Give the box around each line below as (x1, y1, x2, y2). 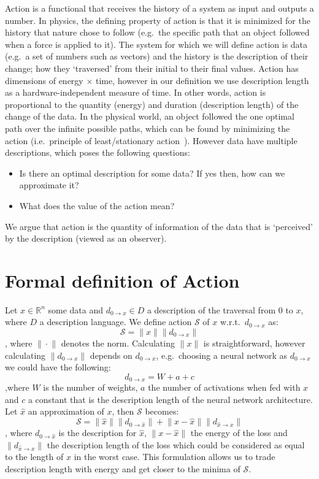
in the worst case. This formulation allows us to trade (74, 450, 275, 463)
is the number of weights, (43, 381, 138, 394)
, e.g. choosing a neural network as (156, 348, 288, 361)
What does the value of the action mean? (19, 199, 175, 212)
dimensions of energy (5, 74, 83, 86)
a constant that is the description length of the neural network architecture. (28, 393, 313, 405)
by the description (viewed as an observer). (5, 232, 167, 245)
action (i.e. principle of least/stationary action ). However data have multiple (5, 134, 298, 147)
